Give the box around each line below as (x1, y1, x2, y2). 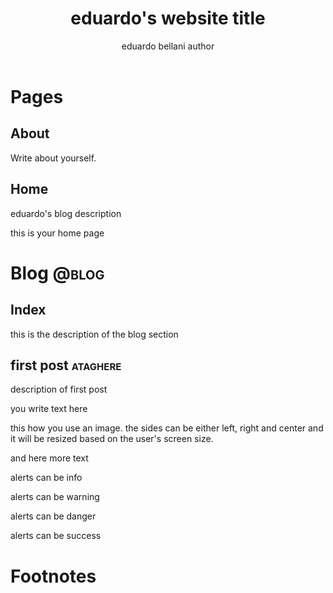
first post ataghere (10, 357, 122, 374)
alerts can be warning (10, 491, 100, 503)
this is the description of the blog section (10, 328, 179, 340)
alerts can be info (10, 472, 83, 484)
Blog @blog (10, 262, 105, 284)
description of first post (10, 383, 108, 396)
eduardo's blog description (10, 207, 122, 219)
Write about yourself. (10, 152, 97, 164)
